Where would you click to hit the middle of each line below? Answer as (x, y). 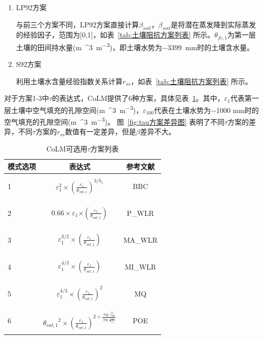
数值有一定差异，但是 (101, 131)
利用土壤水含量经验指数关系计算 (69, 81)
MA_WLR (140, 240)
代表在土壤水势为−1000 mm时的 (206, 110)
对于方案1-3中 (27, 98)
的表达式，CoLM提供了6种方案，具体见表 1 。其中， (138, 98)
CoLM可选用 (67, 148)
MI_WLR (140, 266)
